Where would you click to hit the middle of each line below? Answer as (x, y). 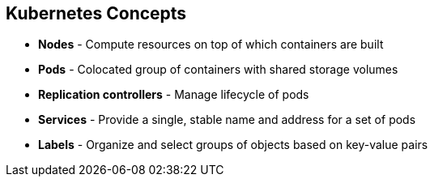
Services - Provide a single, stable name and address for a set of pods (227, 120)
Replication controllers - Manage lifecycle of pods (174, 95)
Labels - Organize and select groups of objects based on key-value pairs (233, 145)
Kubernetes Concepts (96, 13)
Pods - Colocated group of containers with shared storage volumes (218, 70)
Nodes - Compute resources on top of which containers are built (211, 45)
